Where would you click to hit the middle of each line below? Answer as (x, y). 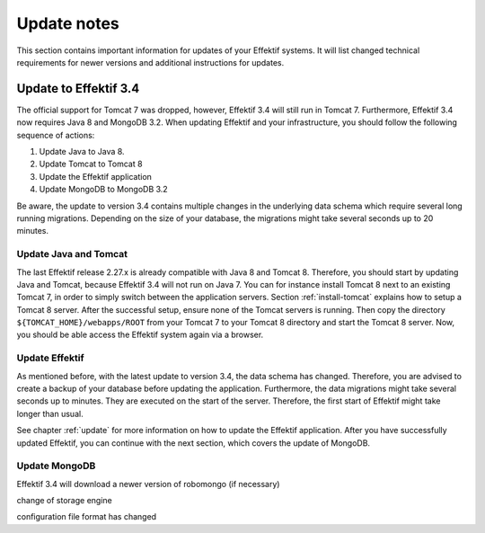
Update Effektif (50, 358)
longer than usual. (50, 413)
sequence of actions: (56, 135)
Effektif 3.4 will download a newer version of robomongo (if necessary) (148, 484)
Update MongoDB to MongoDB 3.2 (103, 190)
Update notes (68, 23)
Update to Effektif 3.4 (78, 89)
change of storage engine (64, 501)
